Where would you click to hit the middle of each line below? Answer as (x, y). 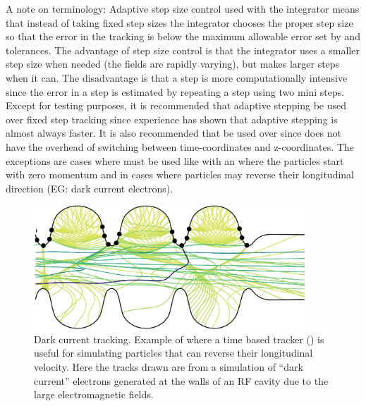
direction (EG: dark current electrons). (90, 188)
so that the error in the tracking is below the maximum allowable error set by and (183, 36)
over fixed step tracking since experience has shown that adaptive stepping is (172, 119)
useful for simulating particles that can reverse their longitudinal (173, 353)
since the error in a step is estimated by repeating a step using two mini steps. (175, 91)
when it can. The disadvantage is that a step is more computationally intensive (177, 77)
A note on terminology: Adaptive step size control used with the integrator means (183, 8)
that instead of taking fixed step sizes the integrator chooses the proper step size (179, 22)
